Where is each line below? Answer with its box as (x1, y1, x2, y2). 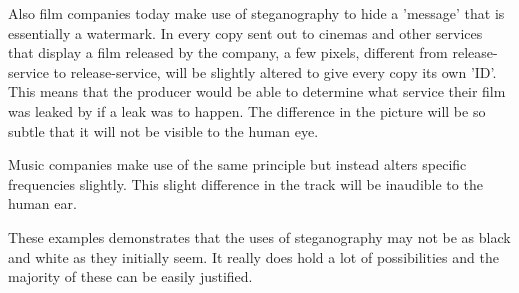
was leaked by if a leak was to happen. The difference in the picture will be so (8, 100, 486, 121)
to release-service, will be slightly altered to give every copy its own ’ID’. (53, 61, 497, 82)
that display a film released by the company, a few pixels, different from (8, 42, 448, 63)
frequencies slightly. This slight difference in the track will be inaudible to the (8, 173, 483, 194)
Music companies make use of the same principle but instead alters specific (8, 154, 467, 175)
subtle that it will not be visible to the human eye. (8, 120, 319, 141)
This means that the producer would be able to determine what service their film (8, 81, 506, 102)
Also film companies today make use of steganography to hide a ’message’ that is (8, 3, 505, 23)
